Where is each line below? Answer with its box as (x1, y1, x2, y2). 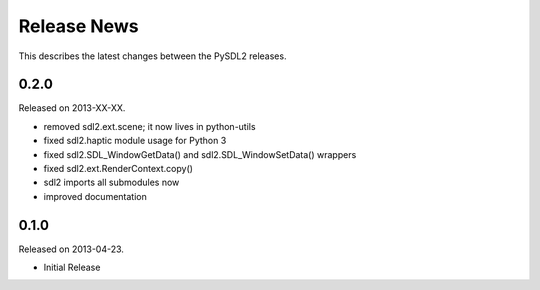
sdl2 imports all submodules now (43, 176, 180, 189)
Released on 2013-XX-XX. (18, 102, 126, 114)
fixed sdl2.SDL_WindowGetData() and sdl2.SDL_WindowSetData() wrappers (43, 148, 357, 160)
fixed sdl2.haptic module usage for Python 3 (43, 135, 227, 147)
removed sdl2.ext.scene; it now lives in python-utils (43, 120, 256, 132)
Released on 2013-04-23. (18, 243, 125, 255)
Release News (18, 15, 139, 37)
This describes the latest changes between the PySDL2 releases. (18, 50, 287, 62)
